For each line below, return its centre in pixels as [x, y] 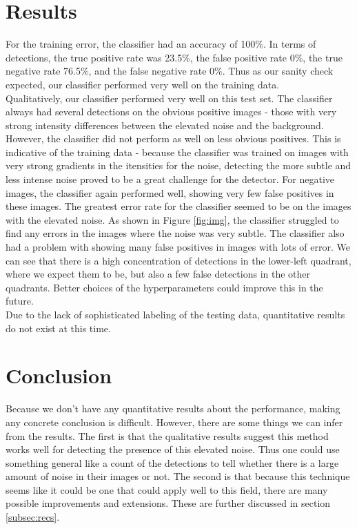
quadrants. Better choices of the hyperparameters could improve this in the [164, 287]
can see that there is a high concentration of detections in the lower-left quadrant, [178, 260]
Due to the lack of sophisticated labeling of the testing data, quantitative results [175, 314]
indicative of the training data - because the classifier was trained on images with [177, 152]
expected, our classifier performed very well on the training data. [143, 84]
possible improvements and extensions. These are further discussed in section [168, 503]
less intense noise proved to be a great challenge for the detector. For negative [170, 179]
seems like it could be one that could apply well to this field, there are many [167, 489]
